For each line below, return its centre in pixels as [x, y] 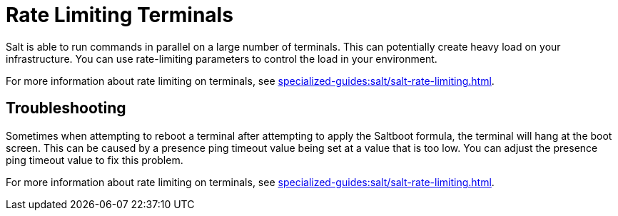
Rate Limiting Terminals [120, 15]
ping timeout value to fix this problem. [95, 160]
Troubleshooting [66, 108]
